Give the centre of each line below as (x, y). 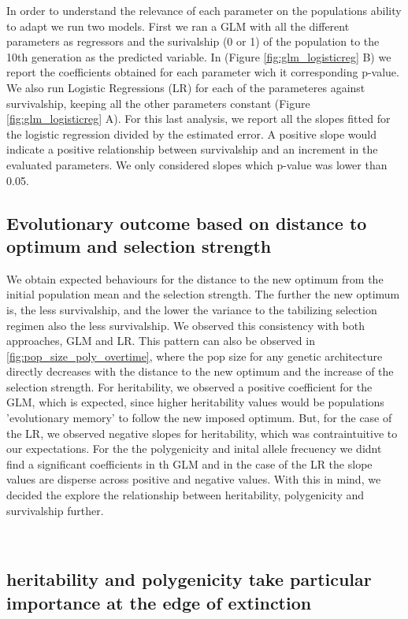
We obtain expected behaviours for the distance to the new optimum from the (195, 278)
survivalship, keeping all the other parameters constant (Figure (158, 103)
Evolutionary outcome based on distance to (187, 222)
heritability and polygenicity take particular (189, 579)
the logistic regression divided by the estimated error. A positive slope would (192, 133)
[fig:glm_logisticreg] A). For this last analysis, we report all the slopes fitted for (198, 119)
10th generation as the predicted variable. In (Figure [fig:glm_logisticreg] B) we (199, 56)
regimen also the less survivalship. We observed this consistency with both (186, 325)
